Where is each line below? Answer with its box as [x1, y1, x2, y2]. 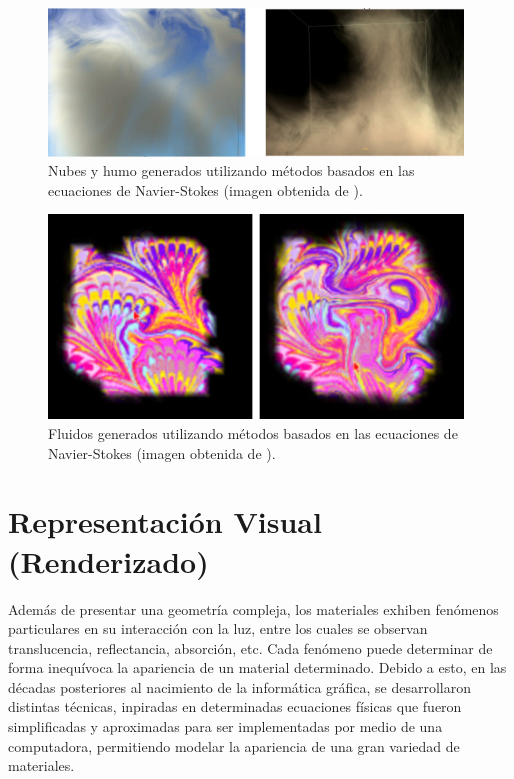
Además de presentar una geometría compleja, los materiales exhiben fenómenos [8, 598, 499, 619]
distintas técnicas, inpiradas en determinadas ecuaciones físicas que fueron [8, 696, 462, 717]
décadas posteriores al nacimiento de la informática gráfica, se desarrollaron [8, 676, 472, 697]
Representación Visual [8, 501, 322, 542]
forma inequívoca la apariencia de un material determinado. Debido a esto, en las [8, 657, 507, 678]
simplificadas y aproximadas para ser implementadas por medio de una [8, 716, 443, 737]
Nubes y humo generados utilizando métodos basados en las [48, 160, 415, 181]
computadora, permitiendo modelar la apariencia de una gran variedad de [8, 735, 460, 756]
